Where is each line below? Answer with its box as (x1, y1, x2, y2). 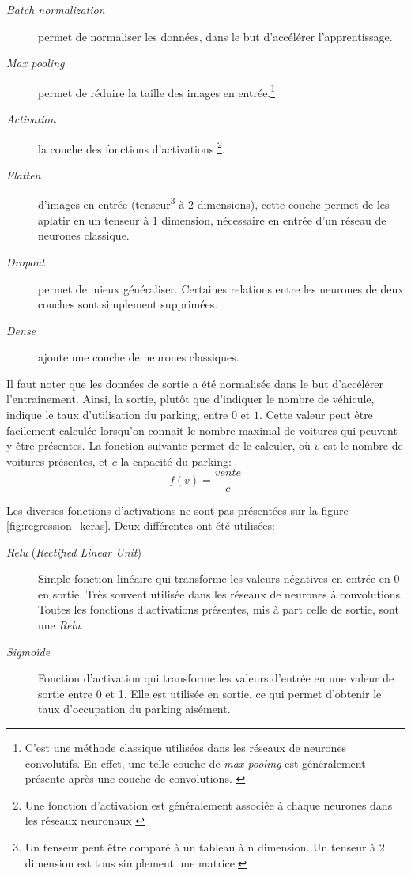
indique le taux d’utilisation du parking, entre (6, 406, 228, 423)
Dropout (6, 253, 45, 270)
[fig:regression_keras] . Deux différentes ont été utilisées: (6, 517, 275, 534)
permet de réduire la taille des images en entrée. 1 (38, 81, 276, 100)
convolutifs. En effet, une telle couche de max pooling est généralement (25, 754, 366, 771)
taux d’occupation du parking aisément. (38, 700, 231, 717)
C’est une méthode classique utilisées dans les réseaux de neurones (25, 739, 347, 756)
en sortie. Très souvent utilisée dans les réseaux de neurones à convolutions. (38, 585, 404, 602)
